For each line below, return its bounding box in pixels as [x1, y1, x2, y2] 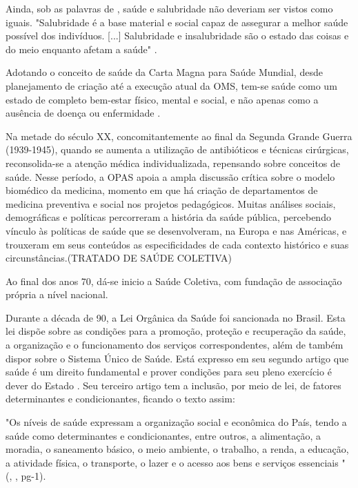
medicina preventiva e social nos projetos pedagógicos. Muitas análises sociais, [6, 196, 336, 211]
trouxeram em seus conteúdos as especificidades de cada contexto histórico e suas [6, 237, 349, 251]
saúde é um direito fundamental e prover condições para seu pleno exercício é [6, 364, 332, 379]
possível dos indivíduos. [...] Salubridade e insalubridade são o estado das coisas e [6, 28, 349, 43]
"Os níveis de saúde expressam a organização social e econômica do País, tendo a [6, 415, 347, 429]
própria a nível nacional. [6, 287, 108, 302]
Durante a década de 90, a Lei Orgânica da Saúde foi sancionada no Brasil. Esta [6, 310, 346, 324]
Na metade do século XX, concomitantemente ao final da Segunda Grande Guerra [6, 128, 352, 143]
